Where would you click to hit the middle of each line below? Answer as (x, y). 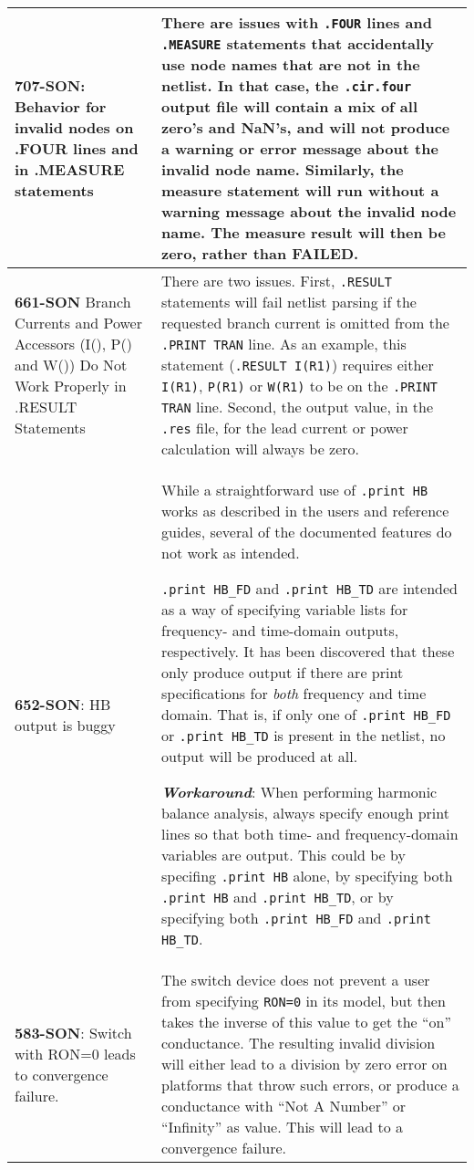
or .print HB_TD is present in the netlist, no (303, 735)
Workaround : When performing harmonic (299, 792)
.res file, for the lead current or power (284, 428)
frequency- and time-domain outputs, (280, 630)
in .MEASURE (70, 169)
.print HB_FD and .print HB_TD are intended (309, 588)
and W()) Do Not (71, 365)
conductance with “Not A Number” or (283, 1106)
